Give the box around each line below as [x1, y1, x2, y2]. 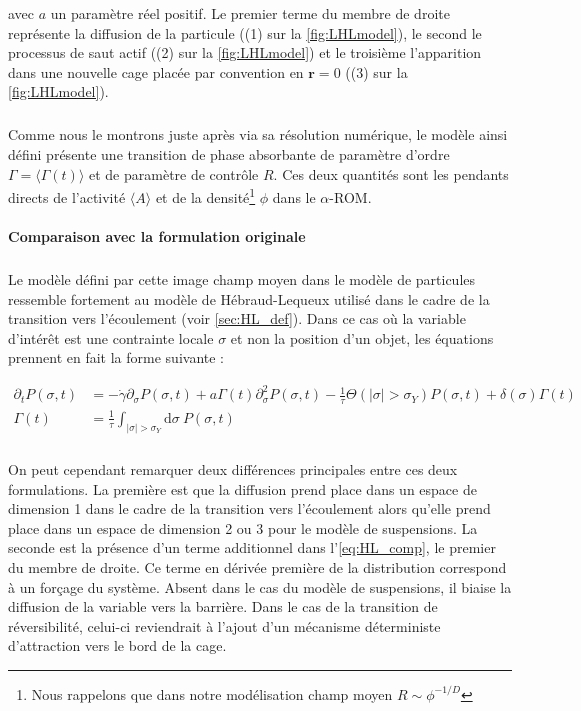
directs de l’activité [8, 186, 126, 207]
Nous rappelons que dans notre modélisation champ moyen [31, 683, 393, 704]
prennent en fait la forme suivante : [8, 347, 224, 368]
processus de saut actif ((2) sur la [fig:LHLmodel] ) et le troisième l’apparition [8, 42, 482, 63]
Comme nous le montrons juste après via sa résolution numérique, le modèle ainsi [8, 124, 508, 145]
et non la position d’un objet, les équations [230, 327, 494, 348]
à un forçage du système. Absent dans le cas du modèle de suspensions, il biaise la [8, 576, 512, 597]
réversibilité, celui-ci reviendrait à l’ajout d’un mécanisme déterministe [8, 615, 441, 636]
